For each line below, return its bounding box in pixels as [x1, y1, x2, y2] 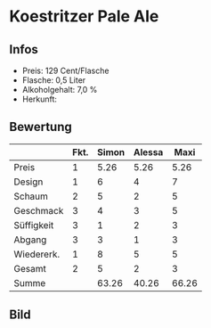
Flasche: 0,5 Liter [21, 75, 86, 86]
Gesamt [13, 262, 46, 275]
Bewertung [9, 119, 73, 135]
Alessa [133, 145, 164, 158]
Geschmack [13, 204, 64, 217]
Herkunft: [21, 94, 58, 104]
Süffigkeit [13, 218, 54, 231]
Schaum [13, 190, 49, 202]
